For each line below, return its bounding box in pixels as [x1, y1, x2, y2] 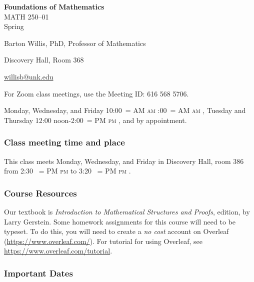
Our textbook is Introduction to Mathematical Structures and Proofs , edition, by [4, 206, 250, 216]
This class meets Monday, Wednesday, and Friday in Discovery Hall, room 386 [4, 155, 244, 166]
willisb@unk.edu [4, 71, 53, 81]
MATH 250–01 [4, 11, 49, 21]
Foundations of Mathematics [4, 1, 104, 11]
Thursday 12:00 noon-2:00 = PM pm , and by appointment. [4, 114, 187, 125]
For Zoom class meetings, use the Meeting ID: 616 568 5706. [4, 88, 189, 98]
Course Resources [4, 186, 77, 199]
